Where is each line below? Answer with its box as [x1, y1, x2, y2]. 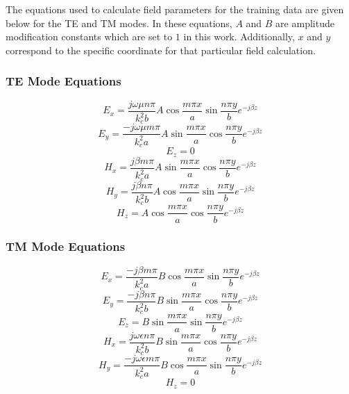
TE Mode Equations [6, 72, 121, 90]
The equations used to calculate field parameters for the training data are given [6, 2, 344, 16]
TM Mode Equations [6, 238, 126, 255]
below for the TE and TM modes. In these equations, [6, 15, 232, 30]
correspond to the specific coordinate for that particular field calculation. [6, 42, 316, 57]
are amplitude [275, 15, 334, 30]
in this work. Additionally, [183, 29, 295, 44]
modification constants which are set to [6, 29, 173, 44]
